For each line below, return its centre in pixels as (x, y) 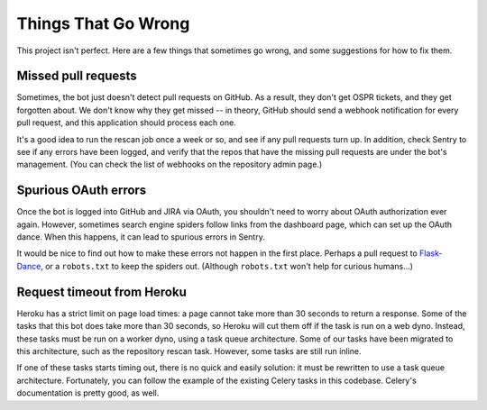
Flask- (431, 253)
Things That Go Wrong (103, 23)
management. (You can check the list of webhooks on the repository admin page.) (170, 164)
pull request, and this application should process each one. (126, 123)
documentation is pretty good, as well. (88, 393)
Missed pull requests (77, 76)
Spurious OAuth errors (82, 191)
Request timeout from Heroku (101, 292)
